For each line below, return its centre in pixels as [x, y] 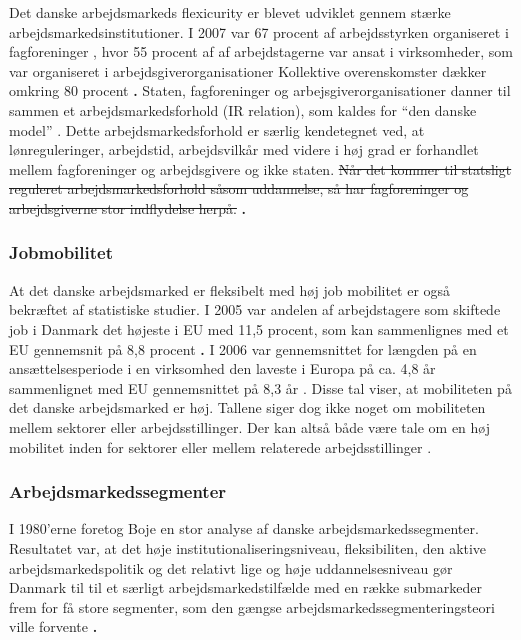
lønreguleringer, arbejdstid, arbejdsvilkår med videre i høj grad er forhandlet [244, 149]
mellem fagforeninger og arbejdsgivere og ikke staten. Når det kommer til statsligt [260, 168]
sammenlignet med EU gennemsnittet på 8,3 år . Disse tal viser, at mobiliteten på [260, 387]
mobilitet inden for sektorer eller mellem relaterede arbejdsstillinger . [220, 446]
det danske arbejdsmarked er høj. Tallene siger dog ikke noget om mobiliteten [247, 407]
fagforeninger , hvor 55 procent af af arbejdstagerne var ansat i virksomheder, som [261, 51]
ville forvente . [53, 626]
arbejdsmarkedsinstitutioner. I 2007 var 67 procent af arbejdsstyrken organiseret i [259, 31]
